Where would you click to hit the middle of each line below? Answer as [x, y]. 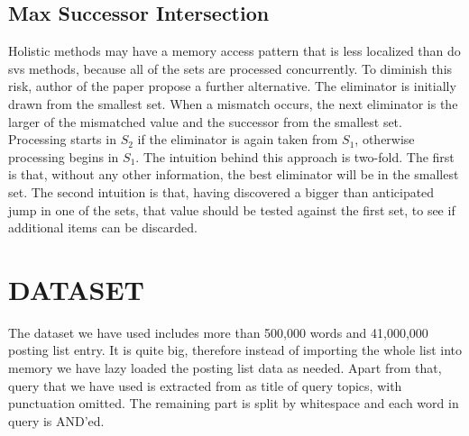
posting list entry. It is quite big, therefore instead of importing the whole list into [235, 350]
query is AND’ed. [56, 420]
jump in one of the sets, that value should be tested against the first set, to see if [232, 209]
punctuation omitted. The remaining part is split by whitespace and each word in [234, 403]
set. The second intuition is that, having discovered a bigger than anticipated [221, 191]
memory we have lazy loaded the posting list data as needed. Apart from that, [225, 368]
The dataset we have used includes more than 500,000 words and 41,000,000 [218, 332]
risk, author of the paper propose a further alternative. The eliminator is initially [232, 86]
